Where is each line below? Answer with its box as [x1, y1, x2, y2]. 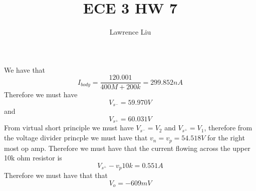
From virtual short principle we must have [4, 122, 134, 133]
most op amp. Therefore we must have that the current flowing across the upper [4, 142, 250, 153]
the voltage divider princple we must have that [4, 132, 148, 143]
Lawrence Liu [109, 27, 151, 37]
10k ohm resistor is [4, 152, 62, 163]
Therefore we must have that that [4, 170, 108, 180]
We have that [4, 64, 46, 75]
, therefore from [204, 122, 252, 133]
